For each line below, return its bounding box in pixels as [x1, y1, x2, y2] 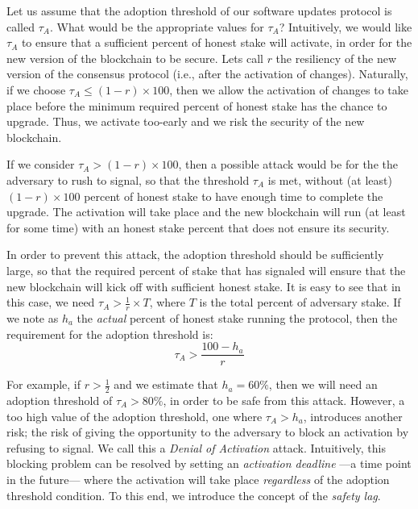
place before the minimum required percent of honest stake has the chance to [6, 97, 387, 114]
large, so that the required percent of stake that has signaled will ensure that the [6, 261, 406, 278]
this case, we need [6, 294, 95, 311]
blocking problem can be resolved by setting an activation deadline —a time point [6, 455, 412, 472]
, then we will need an [268, 376, 378, 393]
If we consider [6, 156, 75, 173]
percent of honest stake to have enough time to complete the [84, 187, 383, 204]
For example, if [6, 376, 81, 393]
